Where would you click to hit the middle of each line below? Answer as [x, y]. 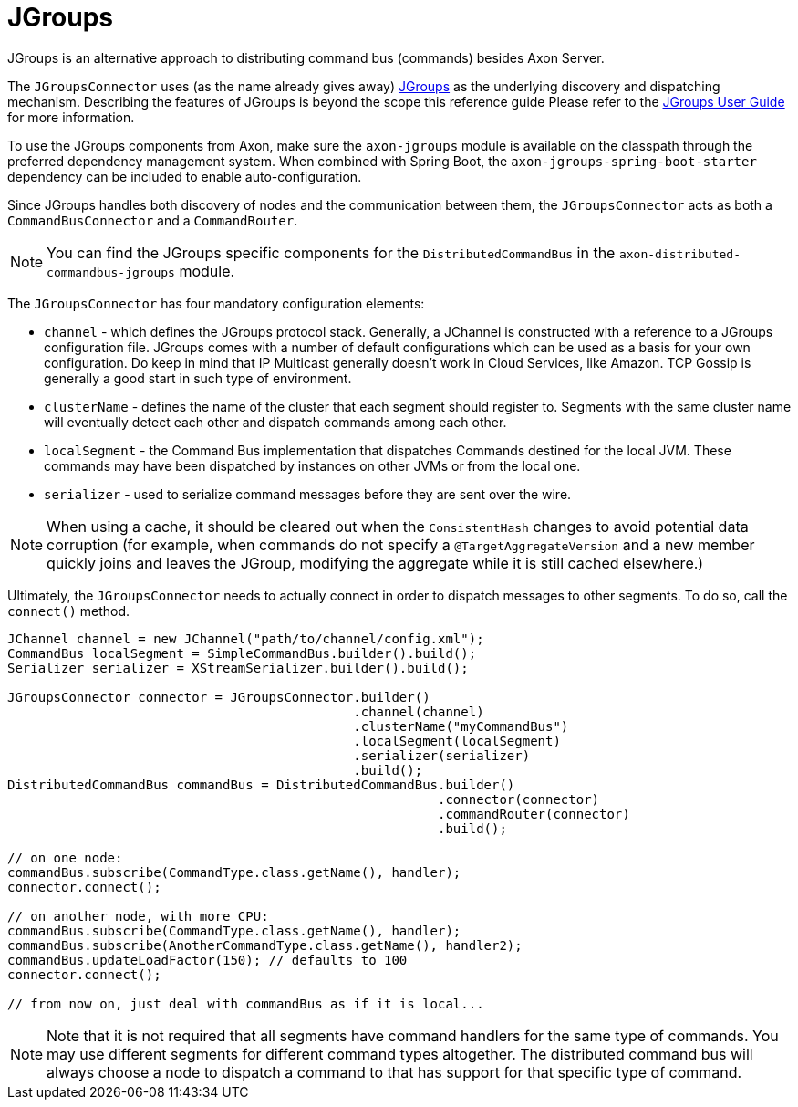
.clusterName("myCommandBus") [461, 726]
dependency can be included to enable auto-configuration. [185, 176]
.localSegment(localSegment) [457, 741]
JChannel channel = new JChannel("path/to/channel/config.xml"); [246, 638]
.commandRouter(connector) [534, 814]
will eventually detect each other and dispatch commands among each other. [275, 422]
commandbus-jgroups [111, 272]
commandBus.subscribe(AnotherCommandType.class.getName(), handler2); [265, 945]
